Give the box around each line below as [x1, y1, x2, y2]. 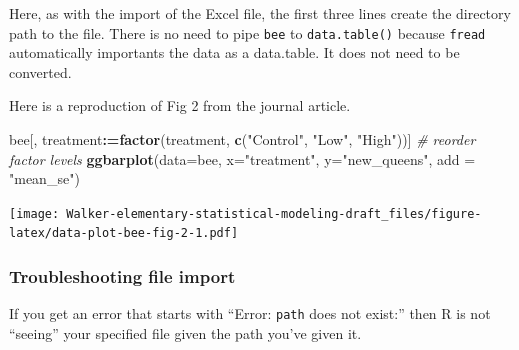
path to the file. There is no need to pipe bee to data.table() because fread [9, 22, 486, 43]
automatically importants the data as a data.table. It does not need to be [9, 42, 460, 63]
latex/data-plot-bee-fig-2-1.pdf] [9, 226, 239, 241]
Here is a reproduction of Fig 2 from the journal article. [9, 95, 351, 116]
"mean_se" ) [9, 168, 80, 189]
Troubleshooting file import [9, 264, 236, 289]
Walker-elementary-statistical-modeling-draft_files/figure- [66, 206, 482, 221]
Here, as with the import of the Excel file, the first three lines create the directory [9, 3, 511, 23]
